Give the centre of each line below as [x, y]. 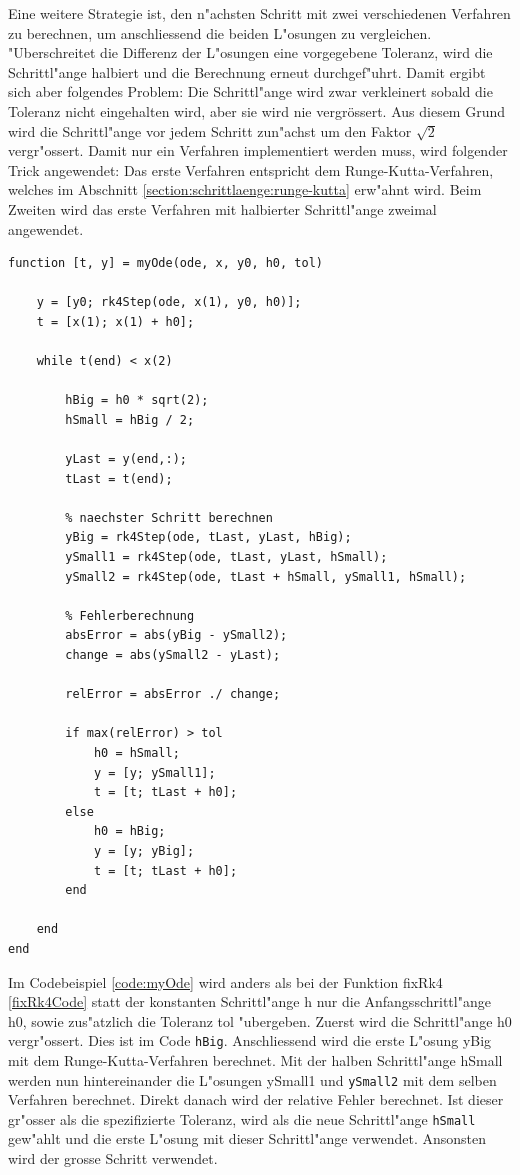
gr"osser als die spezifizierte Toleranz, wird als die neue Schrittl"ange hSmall [242, 1118]
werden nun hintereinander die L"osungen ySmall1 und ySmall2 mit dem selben [252, 1079]
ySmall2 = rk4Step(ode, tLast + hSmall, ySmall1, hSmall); [266, 576]
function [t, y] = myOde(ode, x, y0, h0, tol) [165, 263]
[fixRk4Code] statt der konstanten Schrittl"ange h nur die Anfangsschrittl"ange [249, 1001]
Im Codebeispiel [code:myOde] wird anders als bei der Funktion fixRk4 [225, 981]
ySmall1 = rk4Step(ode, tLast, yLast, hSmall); [226, 557]
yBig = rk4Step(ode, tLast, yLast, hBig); [208, 537]
